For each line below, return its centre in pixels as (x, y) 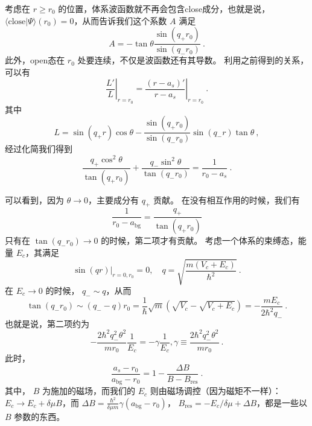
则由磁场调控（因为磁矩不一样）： (215, 391)
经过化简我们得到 (39, 149)
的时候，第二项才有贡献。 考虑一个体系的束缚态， (199, 240)
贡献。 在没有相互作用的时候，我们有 (226, 199)
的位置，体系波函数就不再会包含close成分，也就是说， (164, 8)
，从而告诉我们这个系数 (120, 20)
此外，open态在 (35, 60)
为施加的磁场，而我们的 (88, 391)
